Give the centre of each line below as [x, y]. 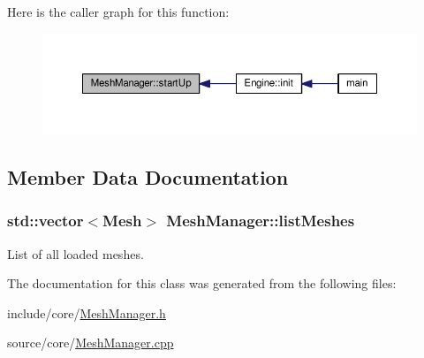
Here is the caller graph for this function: [118, 11]
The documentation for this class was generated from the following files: [202, 283]
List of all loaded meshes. [76, 253]
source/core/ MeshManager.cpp [91, 343]
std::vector [45, 221]
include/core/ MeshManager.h [87, 312]
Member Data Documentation [148, 176]
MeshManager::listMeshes [261, 221]
